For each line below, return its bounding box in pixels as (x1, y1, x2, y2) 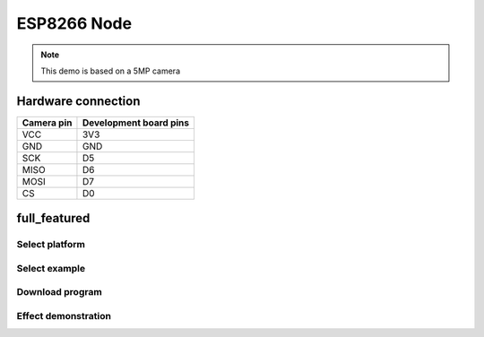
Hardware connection (16, 93, 141, 108)
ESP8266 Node (16, 13, 133, 33)
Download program (16, 286, 102, 298)
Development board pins (82, 117, 190, 129)
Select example (16, 262, 85, 274)
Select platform (16, 238, 85, 251)
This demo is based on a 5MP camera (40, 65, 181, 76)
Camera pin (22, 117, 73, 129)
